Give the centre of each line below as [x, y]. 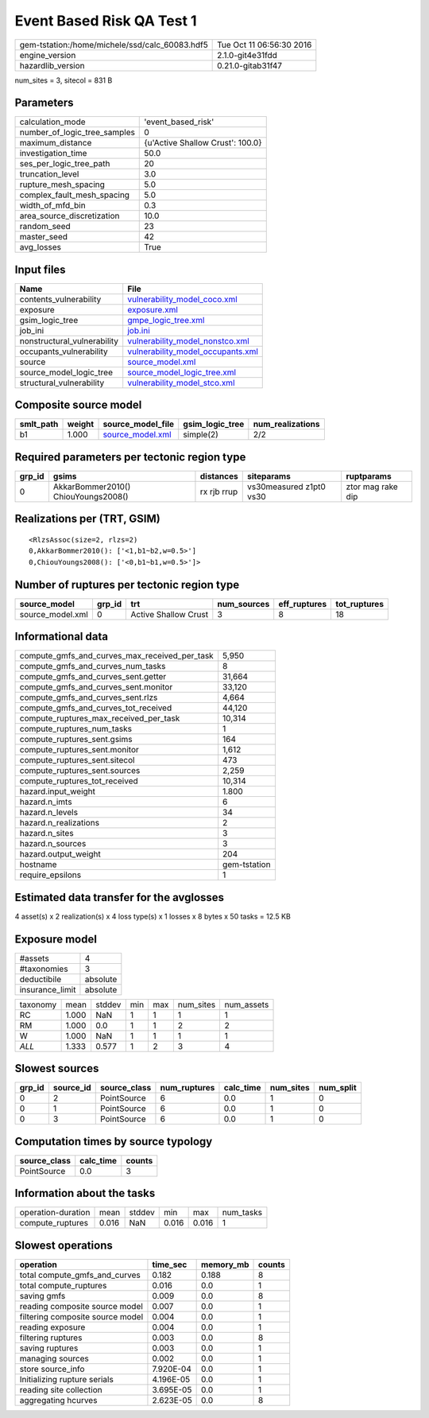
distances [219, 476]
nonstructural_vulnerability [69, 340]
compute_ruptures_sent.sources [80, 771]
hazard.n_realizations [59, 823]
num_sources [243, 604]
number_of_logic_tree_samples [77, 133]
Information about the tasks [85, 1193]
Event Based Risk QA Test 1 [106, 21]
